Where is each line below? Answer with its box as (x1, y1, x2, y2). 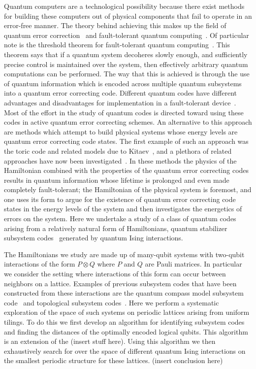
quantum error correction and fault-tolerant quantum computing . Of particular (4, 30, 249, 40)
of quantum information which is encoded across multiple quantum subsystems (4, 78, 242, 88)
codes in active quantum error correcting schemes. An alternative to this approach (4, 117, 252, 127)
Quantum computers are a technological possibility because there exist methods (4, 1, 245, 11)
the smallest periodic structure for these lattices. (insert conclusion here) (4, 355, 223, 366)
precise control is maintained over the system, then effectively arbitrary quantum (4, 59, 248, 69)
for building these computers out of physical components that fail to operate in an (4, 10, 252, 21)
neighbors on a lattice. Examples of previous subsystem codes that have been (4, 278, 237, 288)
